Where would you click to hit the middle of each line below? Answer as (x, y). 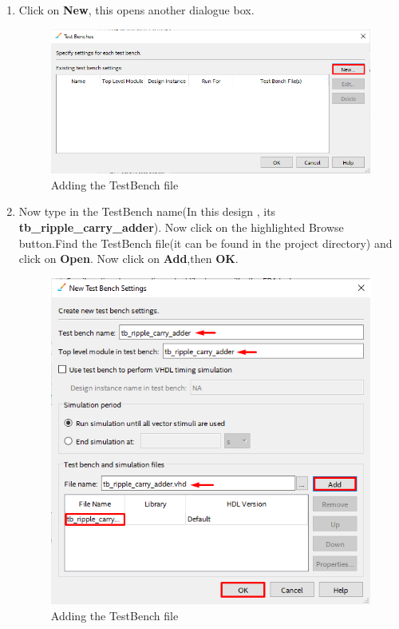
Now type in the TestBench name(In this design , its (147, 211)
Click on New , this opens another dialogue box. (136, 10)
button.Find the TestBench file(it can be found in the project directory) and (205, 243)
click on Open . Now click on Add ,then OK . (128, 259)
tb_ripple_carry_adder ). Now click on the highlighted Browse (181, 227)
